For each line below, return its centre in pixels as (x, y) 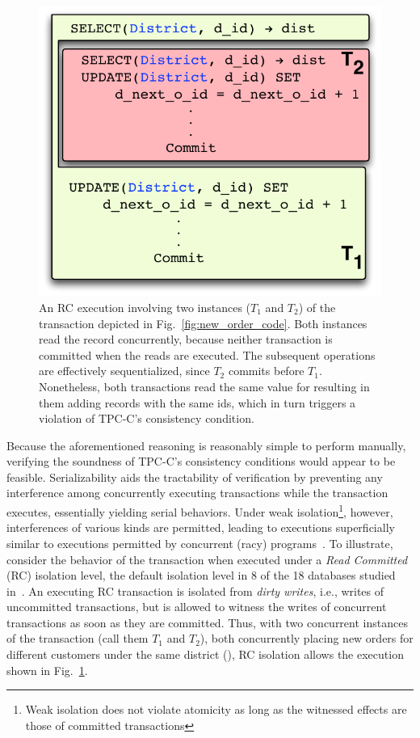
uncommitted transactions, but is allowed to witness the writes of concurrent (197, 607)
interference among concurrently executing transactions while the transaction (197, 493)
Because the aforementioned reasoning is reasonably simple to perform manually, (206, 445)
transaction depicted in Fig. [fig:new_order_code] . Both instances (203, 323)
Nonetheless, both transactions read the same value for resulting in (204, 386)
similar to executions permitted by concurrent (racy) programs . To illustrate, (200, 543)
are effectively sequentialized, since (124, 371)
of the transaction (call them (78, 638)
